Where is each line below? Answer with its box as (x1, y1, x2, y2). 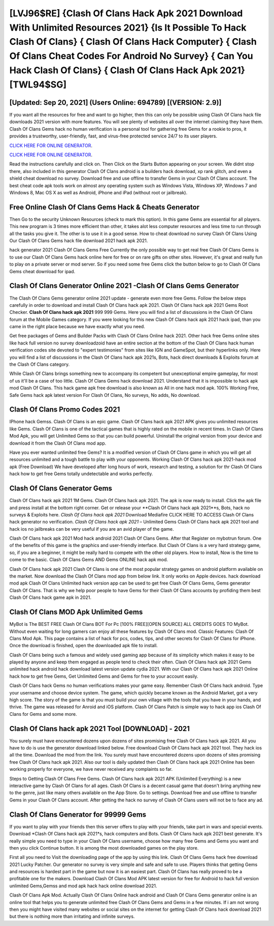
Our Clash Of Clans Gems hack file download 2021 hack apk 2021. (9, 238, 148, 244)
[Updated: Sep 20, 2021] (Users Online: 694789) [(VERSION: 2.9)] (9, 98, 222, 107)
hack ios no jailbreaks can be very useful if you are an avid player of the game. (9, 526, 175, 532)
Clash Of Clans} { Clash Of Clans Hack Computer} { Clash (9, 36, 257, 48)
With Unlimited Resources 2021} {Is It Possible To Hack (9, 22, 247, 33)
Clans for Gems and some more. (9, 711, 77, 717)
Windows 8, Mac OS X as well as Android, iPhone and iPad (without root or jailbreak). (9, 189, 188, 195)
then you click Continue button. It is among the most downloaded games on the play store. (9, 845, 199, 851)
